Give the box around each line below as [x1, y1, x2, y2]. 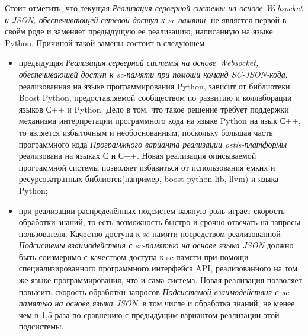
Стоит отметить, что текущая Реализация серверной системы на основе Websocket [5, 2, 303, 14]
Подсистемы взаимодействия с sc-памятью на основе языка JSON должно [18, 239, 294, 251]
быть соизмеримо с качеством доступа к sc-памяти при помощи [18, 250, 249, 263]
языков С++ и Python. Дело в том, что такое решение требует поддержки [18, 103, 289, 115]
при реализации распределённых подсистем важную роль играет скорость [18, 204, 285, 216]
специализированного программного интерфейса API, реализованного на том [18, 262, 298, 274]
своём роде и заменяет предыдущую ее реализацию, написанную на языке [5, 25, 273, 37]
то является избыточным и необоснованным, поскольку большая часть [18, 126, 273, 138]
